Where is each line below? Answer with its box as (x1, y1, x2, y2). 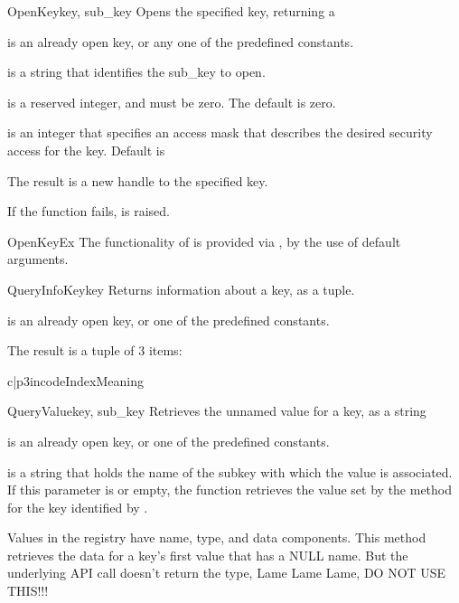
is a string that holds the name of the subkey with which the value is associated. (7, 462, 453, 481)
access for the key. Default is (7, 140, 165, 159)
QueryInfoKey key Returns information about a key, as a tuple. (7, 279, 355, 298)
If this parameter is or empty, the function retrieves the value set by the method (7, 480, 453, 499)
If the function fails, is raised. (7, 202, 170, 221)
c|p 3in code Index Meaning (7, 371, 144, 390)
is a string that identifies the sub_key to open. (7, 62, 266, 81)
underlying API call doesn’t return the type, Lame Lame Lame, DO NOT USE (7, 563, 446, 582)
